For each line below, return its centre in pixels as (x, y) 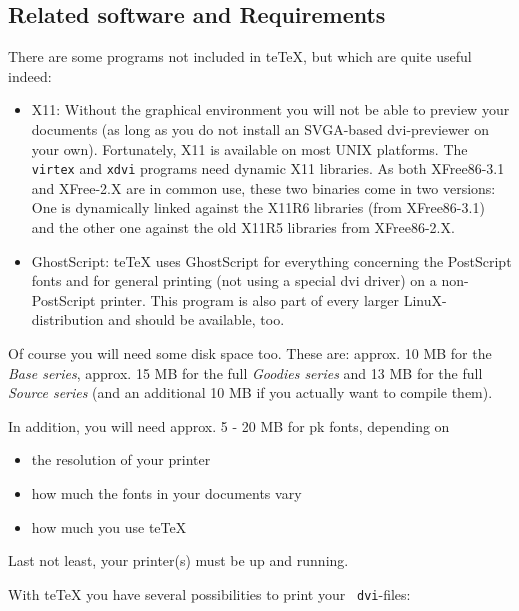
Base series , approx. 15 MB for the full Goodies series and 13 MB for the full (245, 372)
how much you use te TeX (109, 526)
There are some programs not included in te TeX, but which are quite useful (240, 56)
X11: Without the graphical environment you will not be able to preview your (270, 109)
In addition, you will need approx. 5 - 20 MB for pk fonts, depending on (229, 425)
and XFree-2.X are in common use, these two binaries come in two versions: (263, 187)
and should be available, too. (196, 319)
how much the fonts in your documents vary (166, 492)
